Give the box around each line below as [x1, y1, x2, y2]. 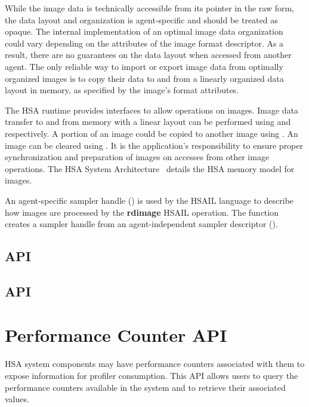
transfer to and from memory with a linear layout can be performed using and [5, 115, 291, 128]
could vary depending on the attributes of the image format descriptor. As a [5, 36, 284, 49]
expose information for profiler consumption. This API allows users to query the [5, 369, 298, 381]
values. [5, 393, 29, 405]
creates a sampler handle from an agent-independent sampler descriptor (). [5, 218, 278, 230]
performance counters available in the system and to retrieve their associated [5, 381, 286, 393]
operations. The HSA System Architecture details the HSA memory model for [5, 162, 295, 175]
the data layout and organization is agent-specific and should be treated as [5, 13, 278, 26]
